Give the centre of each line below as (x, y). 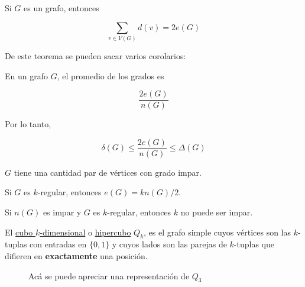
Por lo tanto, (28, 124)
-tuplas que (254, 244)
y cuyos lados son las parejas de (169, 244)
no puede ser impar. (217, 212)
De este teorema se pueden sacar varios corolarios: (95, 55)
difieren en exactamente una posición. (76, 256)
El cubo (19, 232)
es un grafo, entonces (61, 8)
